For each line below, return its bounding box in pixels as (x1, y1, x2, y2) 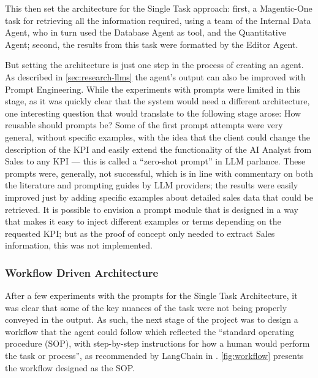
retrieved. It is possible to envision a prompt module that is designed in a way (5, 202, 298, 215)
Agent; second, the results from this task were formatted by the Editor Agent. (5, 37, 298, 50)
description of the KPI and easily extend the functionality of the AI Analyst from (5, 142, 312, 155)
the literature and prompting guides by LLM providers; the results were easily (5, 179, 298, 191)
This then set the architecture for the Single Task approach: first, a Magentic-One (5, 2, 312, 14)
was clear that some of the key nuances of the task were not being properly (5, 301, 287, 314)
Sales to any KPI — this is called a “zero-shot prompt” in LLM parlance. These (5, 155, 306, 168)
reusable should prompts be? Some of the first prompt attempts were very (5, 118, 283, 131)
